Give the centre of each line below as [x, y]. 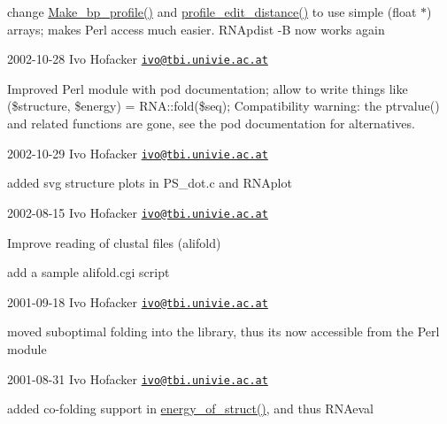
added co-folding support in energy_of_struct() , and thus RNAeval [190, 409]
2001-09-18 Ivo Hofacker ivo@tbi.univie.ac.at [138, 301]
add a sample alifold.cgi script [89, 272]
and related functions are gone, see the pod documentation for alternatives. [211, 123]
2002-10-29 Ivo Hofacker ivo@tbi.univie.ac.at [138, 153]
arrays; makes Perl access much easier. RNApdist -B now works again [196, 29]
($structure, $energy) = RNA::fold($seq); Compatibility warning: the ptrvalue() [223, 106]
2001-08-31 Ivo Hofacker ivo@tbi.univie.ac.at [138, 378]
